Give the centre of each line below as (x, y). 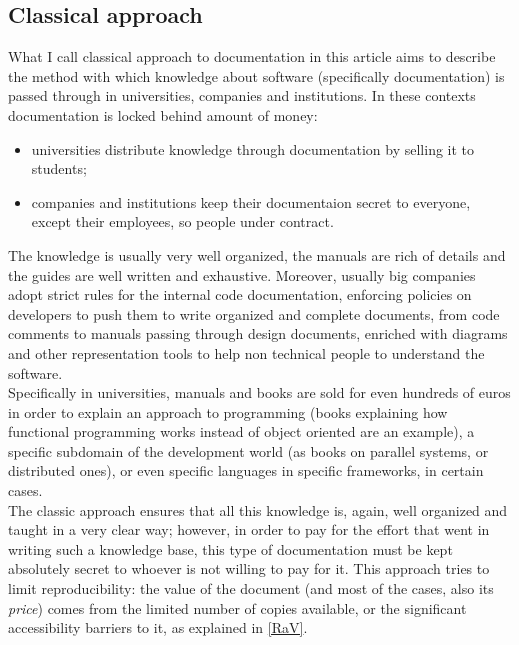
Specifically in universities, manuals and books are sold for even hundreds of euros (259, 392)
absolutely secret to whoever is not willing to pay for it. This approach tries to (249, 568)
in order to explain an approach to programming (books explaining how (228, 411)
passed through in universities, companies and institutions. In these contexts (242, 95)
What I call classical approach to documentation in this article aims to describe (252, 56)
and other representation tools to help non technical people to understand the (246, 352)
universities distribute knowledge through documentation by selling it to (253, 148)
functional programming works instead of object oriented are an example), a (241, 431)
